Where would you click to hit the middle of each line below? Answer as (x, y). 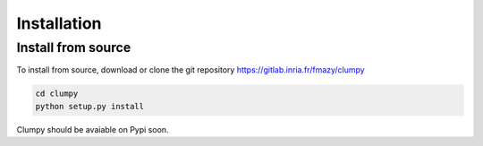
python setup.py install (90, 106)
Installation (59, 23)
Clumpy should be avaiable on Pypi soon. (93, 129)
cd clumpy (57, 94)
